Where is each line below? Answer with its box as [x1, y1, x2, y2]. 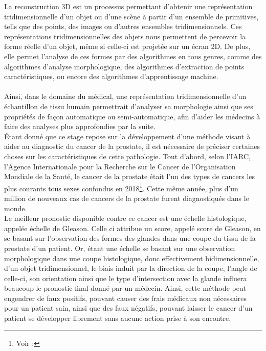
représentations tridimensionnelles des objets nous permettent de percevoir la [4, 31, 246, 41]
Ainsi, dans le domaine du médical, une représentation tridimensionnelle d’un [4, 91, 247, 102]
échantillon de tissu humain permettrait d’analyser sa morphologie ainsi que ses [4, 101, 253, 111]
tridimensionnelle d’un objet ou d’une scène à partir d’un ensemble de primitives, [4, 11, 259, 21]
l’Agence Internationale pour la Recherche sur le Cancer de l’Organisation [4, 161, 236, 171]
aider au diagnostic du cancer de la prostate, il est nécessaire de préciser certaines [4, 141, 260, 152]
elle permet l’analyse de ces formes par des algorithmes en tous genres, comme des [4, 51, 262, 61]
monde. [4, 203, 27, 213]
